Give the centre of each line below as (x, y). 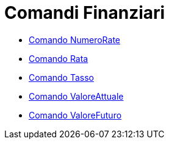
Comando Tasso (61, 77)
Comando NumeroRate (75, 39)
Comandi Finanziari (85, 13)
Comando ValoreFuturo (75, 115)
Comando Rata (59, 58)
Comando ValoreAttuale (76, 96)
